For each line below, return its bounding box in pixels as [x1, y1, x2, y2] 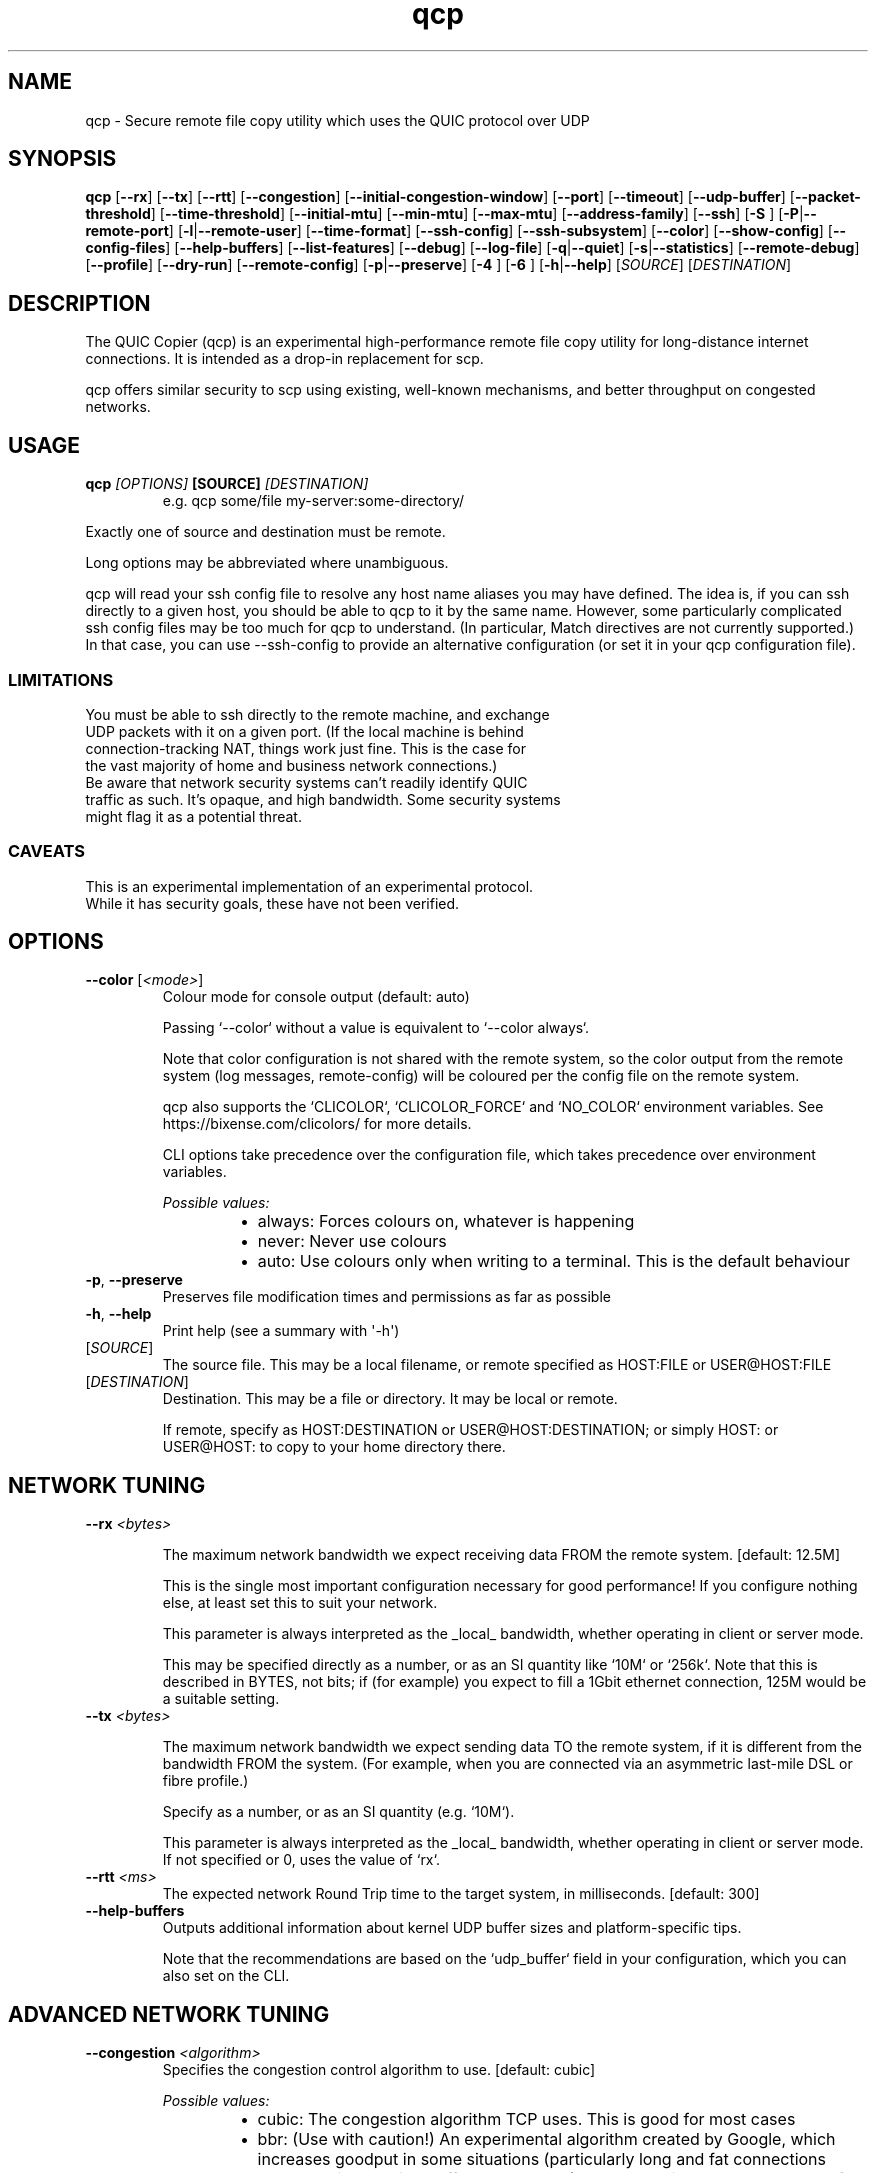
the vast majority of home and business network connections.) [85, 756, 498, 774]
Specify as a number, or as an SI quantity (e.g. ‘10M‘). [162, 1803, 515, 1821]
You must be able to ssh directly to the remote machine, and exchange [85, 705, 550, 723]
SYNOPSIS [8, 146, 117, 172]
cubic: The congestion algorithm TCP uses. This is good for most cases [257, 2109, 796, 2130]
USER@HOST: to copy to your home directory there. [162, 1438, 506, 1456]
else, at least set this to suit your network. [162, 1594, 438, 1612]
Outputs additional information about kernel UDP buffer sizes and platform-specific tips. [162, 1919, 742, 1937]
